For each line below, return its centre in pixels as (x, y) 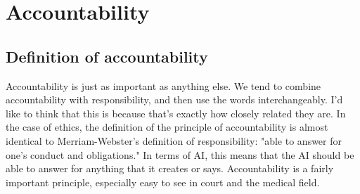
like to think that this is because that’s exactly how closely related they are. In (176, 113)
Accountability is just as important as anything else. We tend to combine (163, 85)
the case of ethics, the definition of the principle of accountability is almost (167, 127)
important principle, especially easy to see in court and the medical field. (163, 182)
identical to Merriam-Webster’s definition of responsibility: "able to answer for (174, 140)
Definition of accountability (107, 56)
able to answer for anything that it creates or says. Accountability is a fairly (170, 168)
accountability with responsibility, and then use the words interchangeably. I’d (174, 99)
